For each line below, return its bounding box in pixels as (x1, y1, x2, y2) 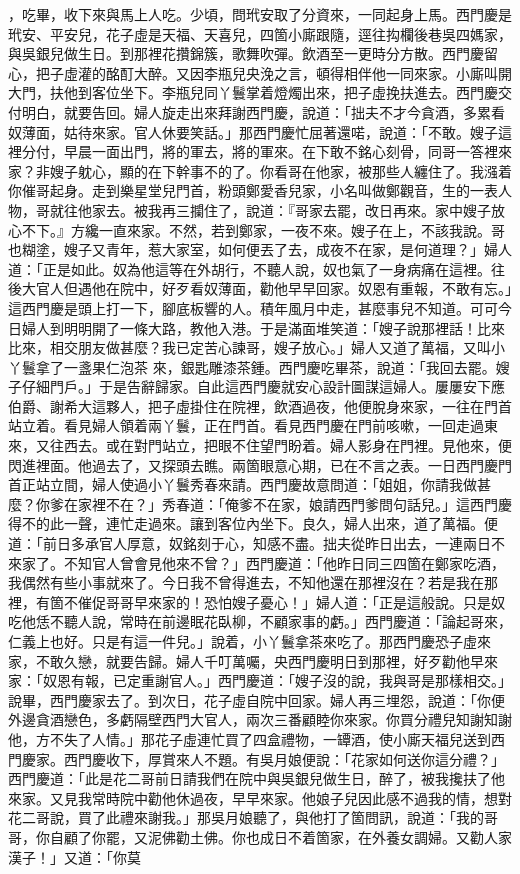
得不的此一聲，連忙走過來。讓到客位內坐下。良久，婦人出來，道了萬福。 (8, 513, 484, 534)
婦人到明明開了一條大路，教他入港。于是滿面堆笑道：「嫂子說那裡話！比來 (21, 317, 505, 338)
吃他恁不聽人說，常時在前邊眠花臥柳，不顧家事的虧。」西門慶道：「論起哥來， (8, 611, 512, 632)
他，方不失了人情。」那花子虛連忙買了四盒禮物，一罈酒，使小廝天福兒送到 (8, 728, 491, 749)
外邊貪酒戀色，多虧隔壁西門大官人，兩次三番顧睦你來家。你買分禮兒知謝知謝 (8, 709, 512, 730)
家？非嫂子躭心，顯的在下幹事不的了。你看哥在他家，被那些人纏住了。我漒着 (8, 160, 512, 181)
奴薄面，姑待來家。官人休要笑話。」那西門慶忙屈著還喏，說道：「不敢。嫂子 (8, 121, 498, 142)
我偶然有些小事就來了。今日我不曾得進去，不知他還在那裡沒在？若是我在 (8, 572, 484, 593)
